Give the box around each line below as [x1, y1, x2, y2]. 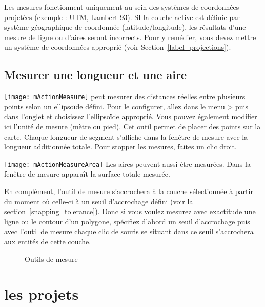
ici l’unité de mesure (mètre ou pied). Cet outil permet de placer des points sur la [4, 121, 261, 132]
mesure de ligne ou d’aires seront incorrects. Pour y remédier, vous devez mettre [4, 31, 256, 42]
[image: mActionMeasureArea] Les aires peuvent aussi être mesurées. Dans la [4, 158, 251, 169]
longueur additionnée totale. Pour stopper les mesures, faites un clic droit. [4, 141, 237, 152]
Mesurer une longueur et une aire [4, 67, 187, 83]
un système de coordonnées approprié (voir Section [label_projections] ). [4, 42, 231, 52]
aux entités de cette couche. [4, 236, 91, 247]
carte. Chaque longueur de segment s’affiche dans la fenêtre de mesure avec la [4, 131, 248, 142]
